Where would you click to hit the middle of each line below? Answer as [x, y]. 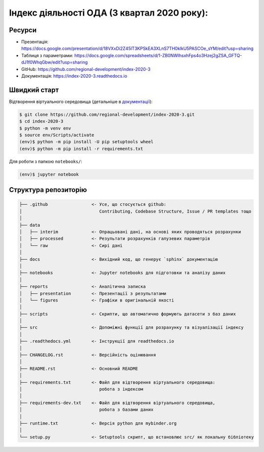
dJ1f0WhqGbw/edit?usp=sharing [55, 62]
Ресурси [23, 30]
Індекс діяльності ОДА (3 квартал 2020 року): [109, 13]
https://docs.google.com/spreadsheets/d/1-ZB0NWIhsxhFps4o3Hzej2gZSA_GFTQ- [158, 55]
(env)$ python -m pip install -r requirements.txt [81, 149]
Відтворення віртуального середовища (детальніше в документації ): [81, 101]
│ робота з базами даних [86, 410]
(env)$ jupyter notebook [49, 174]
